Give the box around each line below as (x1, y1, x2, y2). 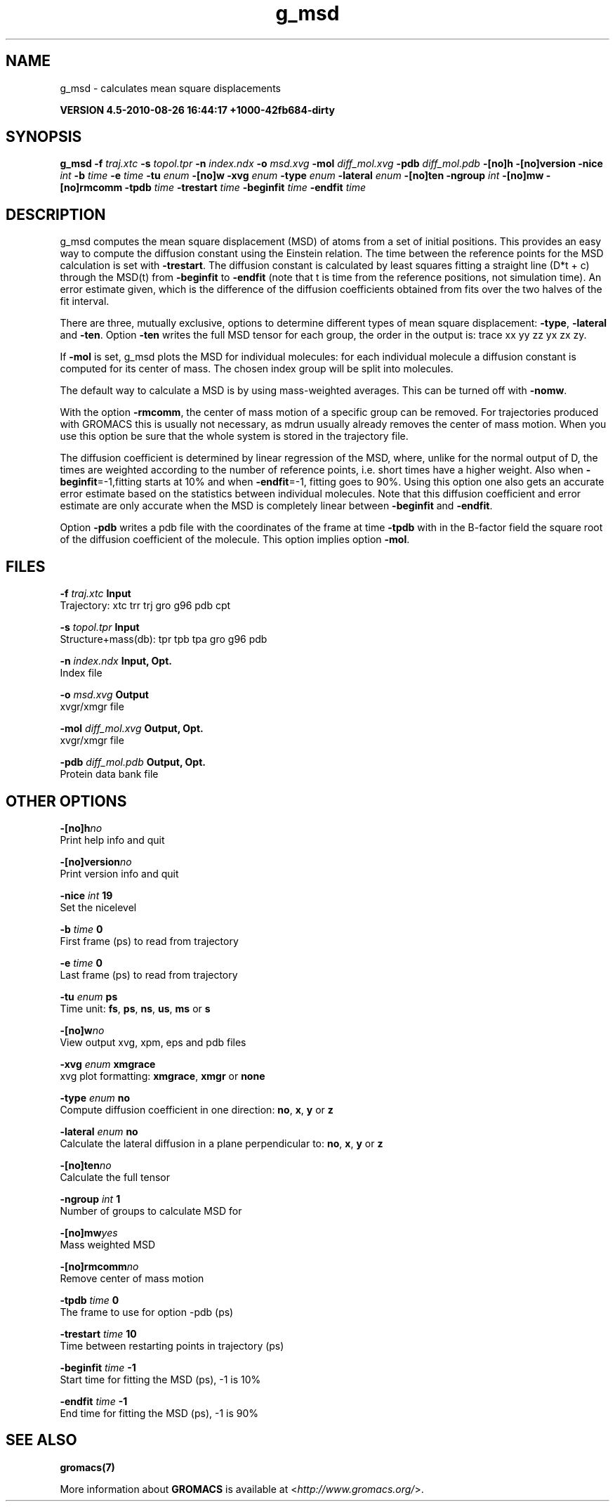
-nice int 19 (60, 889, 113, 901)
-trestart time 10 (60, 1327, 137, 1340)
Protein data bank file (60, 768, 159, 781)
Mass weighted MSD (60, 1238, 156, 1251)
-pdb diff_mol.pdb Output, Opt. (60, 756, 206, 769)
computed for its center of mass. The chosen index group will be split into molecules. (60, 363, 454, 375)
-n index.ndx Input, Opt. (60, 655, 172, 667)
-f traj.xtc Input (60, 587, 131, 600)
